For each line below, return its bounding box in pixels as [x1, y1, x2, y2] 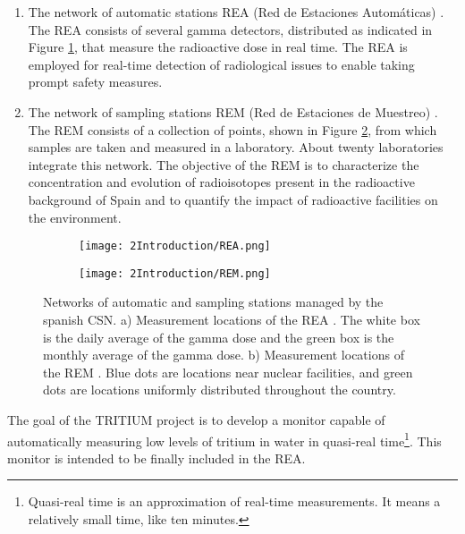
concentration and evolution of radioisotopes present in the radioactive [28, 173, 415, 191]
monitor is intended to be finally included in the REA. [7, 448, 306, 467]
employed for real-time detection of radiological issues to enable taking [28, 55, 415, 73]
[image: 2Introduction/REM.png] [79, 267, 271, 280]
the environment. [28, 208, 122, 226]
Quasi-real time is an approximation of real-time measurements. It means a [28, 492, 441, 511]
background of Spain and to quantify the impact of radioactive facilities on [28, 190, 438, 208]
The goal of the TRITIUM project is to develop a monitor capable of [7, 411, 385, 428]
